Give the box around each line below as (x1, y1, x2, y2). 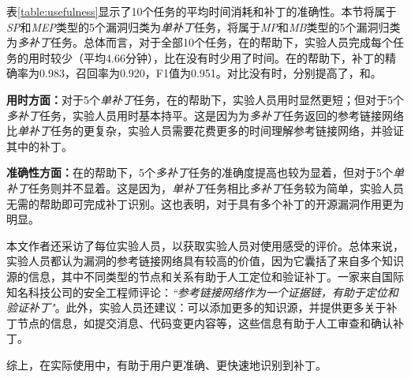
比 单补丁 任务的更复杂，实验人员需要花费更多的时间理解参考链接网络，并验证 (6, 122, 404, 139)
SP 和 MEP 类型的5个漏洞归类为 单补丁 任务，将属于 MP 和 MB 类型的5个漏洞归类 (6, 18, 401, 35)
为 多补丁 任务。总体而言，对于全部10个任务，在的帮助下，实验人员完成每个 (6, 34, 393, 51)
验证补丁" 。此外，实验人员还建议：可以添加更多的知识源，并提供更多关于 (6, 299, 387, 316)
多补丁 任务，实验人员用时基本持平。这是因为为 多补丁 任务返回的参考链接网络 (6, 107, 404, 123)
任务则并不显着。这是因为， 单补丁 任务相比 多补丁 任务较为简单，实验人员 (28, 179, 404, 196)
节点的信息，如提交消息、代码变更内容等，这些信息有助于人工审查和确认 (17, 314, 393, 331)
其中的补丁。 (6, 137, 73, 154)
